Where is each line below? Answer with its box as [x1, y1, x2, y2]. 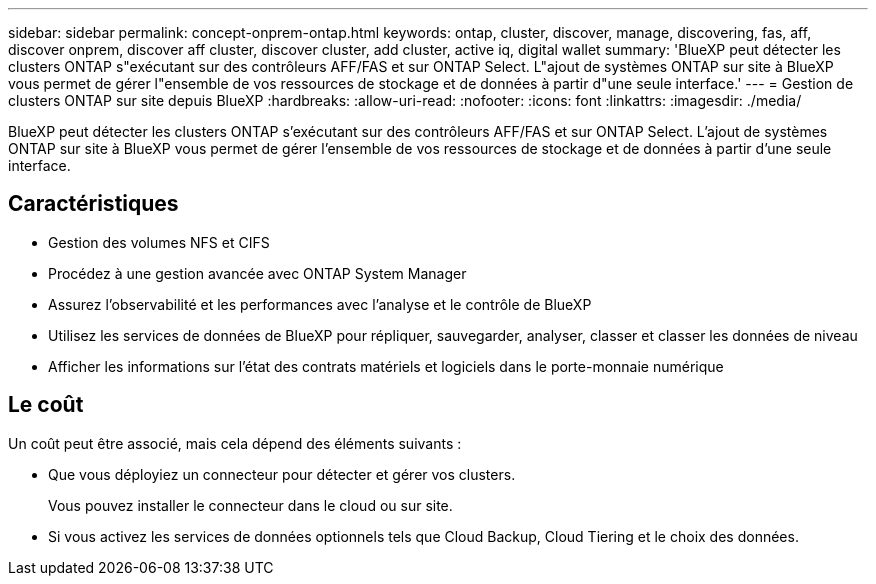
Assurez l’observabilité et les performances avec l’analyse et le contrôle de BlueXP [48, 295, 592, 313]
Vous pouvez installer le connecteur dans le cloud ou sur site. [48, 496, 453, 514]
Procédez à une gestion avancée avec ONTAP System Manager [48, 264, 467, 282]
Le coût [8, 392, 84, 418]
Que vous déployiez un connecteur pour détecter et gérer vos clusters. [48, 465, 516, 483]
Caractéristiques [8, 191, 179, 217]
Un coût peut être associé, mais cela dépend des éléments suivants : [8, 434, 462, 452]
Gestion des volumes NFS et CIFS [48, 233, 270, 251]
